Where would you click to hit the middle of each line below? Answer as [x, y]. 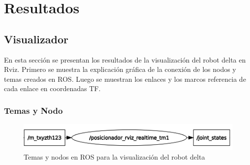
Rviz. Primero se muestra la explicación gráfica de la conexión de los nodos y [120, 69]
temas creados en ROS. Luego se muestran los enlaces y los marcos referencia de [125, 79]
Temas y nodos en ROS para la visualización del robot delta [114, 157]
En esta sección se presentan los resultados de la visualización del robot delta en [125, 59]
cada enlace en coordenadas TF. [52, 88]
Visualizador [36, 39]
